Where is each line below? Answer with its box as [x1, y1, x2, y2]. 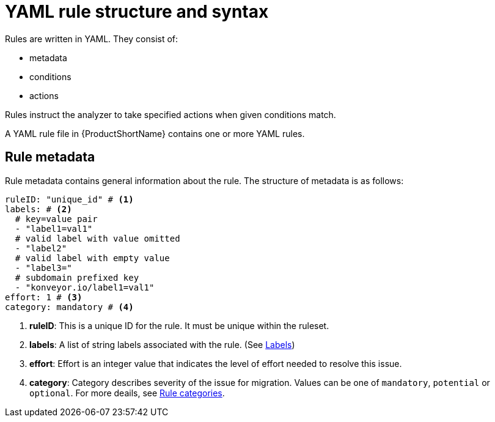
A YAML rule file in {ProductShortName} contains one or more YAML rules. [5, 128, 305, 139]
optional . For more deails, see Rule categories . [29, 387, 225, 398]
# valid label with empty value [15, 253, 170, 263]
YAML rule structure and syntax [5, 1, 269, 22]
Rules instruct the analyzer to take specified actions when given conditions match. [5, 109, 336, 120]
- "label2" [15, 243, 67, 253]
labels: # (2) [5, 204, 72, 214]
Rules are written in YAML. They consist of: [5, 33, 178, 44]
